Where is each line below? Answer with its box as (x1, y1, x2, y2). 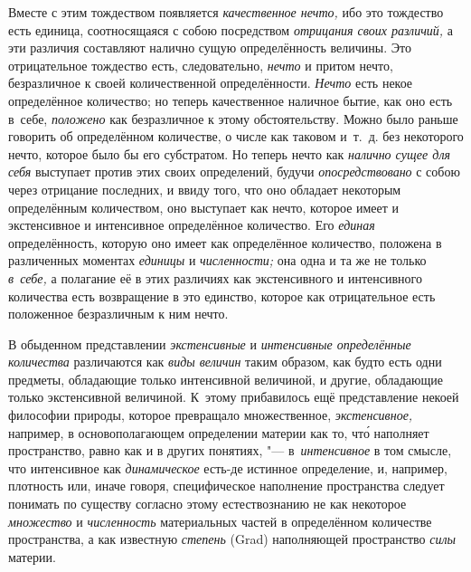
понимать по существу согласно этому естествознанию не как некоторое (8, 494, 407, 513)
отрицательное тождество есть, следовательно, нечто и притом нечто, (8, 55, 393, 74)
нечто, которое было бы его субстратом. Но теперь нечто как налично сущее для (8, 144, 451, 163)
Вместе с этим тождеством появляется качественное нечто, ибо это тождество (8, 3, 444, 21)
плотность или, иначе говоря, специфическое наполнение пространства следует (8, 476, 445, 495)
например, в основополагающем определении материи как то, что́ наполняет (8, 423, 429, 442)
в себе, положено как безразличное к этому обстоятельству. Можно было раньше (8, 109, 458, 128)
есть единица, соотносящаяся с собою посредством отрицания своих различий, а (8, 20, 454, 39)
